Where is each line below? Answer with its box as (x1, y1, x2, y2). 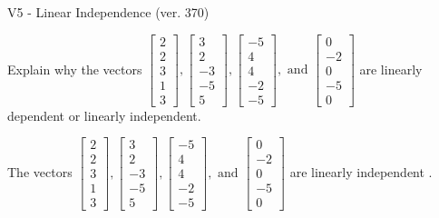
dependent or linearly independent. (7, 105, 201, 124)
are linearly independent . (289, 162, 433, 181)
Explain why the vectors (7, 59, 142, 78)
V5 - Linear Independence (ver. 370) (7, 3, 210, 21)
